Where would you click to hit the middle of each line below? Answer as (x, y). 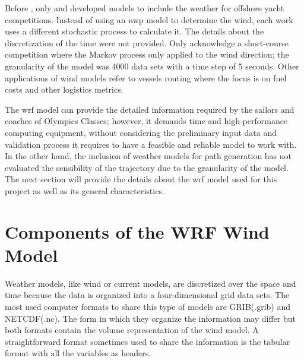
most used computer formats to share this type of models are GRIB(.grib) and (148, 306)
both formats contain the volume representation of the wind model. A (132, 330)
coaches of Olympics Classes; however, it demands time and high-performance (146, 121)
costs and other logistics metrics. (64, 89)
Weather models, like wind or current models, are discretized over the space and (151, 283)
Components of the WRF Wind (137, 231)
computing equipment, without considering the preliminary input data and (141, 132)
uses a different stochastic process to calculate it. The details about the (134, 31)
